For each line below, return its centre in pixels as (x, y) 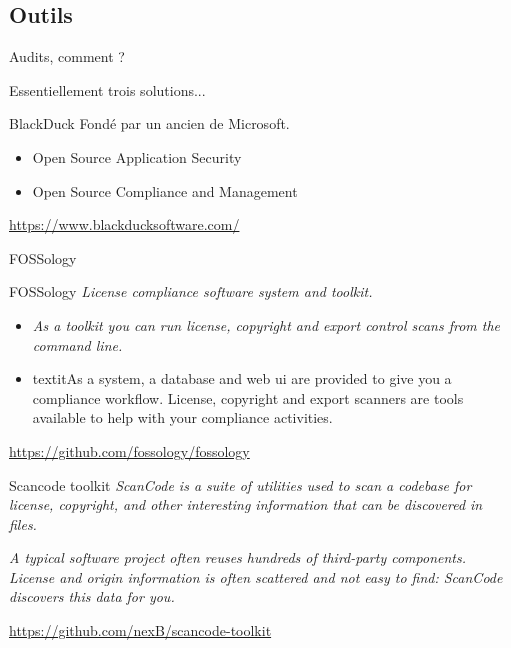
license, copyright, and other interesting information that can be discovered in (246, 504)
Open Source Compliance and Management (165, 190)
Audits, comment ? (67, 56)
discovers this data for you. (92, 596)
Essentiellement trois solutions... (107, 89)
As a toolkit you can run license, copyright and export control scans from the (266, 324)
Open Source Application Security (137, 156)
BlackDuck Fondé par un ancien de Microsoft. (149, 123)
